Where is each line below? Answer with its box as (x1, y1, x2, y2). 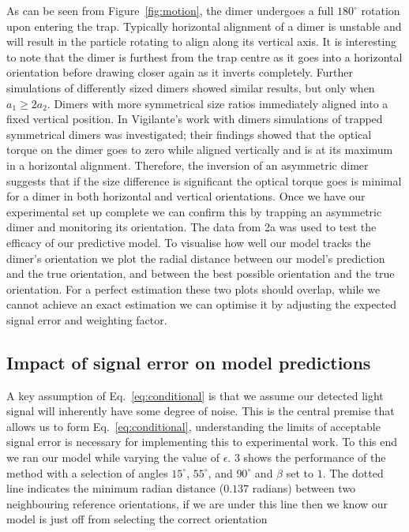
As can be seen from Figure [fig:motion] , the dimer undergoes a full (6, 2, 334, 18)
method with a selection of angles (6, 464, 168, 481)
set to (286, 464, 313, 481)
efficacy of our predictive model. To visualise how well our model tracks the (6, 234, 371, 250)
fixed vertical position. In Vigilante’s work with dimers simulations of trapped (6, 111, 383, 127)
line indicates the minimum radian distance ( (6, 480, 224, 496)
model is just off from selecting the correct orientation (6, 511, 268, 527)
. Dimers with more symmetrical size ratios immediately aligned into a (47, 95, 388, 111)
